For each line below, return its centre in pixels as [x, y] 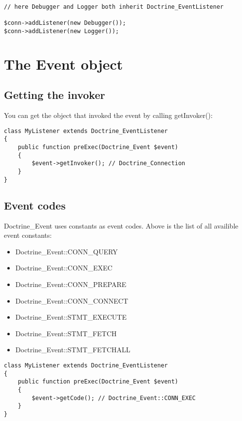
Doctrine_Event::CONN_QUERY [66, 251]
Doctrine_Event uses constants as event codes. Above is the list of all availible [121, 225]
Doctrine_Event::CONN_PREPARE [71, 284]
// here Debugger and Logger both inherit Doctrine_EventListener [114, 7]
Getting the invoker [55, 95]
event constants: [28, 235]
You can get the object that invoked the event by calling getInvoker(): [108, 115]
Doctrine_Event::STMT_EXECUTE [71, 317]
